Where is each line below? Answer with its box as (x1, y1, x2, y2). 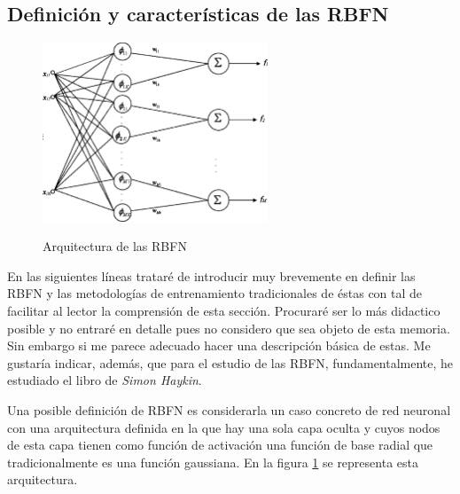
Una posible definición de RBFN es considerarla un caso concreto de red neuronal (7, 401, 451, 420)
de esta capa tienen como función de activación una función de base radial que (7, 435, 433, 454)
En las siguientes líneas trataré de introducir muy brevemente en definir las (7, 266, 416, 285)
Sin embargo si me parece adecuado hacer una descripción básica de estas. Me (7, 336, 431, 355)
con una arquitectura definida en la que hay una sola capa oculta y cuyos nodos (7, 418, 441, 436)
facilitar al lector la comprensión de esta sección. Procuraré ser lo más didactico (7, 302, 441, 320)
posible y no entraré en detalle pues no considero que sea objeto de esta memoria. (7, 318, 450, 337)
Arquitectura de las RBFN (43, 237, 187, 255)
